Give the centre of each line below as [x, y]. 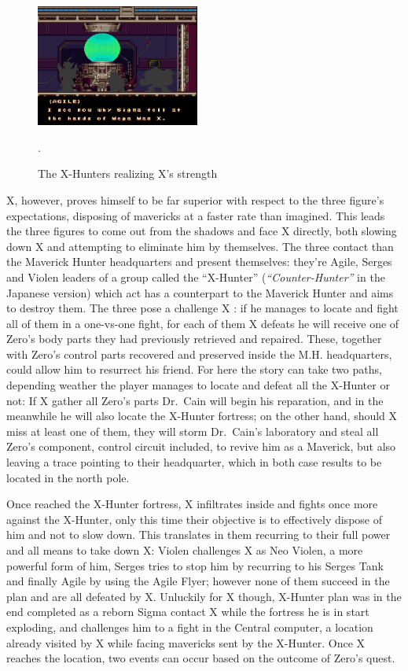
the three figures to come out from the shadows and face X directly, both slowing [202, 231]
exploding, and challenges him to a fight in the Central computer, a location [190, 627]
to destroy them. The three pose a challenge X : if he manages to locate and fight [202, 308]
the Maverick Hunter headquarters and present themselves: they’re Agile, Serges [199, 262]
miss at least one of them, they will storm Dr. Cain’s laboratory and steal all [193, 431]
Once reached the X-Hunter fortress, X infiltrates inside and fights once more [192, 504]
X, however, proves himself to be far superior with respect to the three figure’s [195, 199]
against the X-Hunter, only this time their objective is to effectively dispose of [194, 519]
